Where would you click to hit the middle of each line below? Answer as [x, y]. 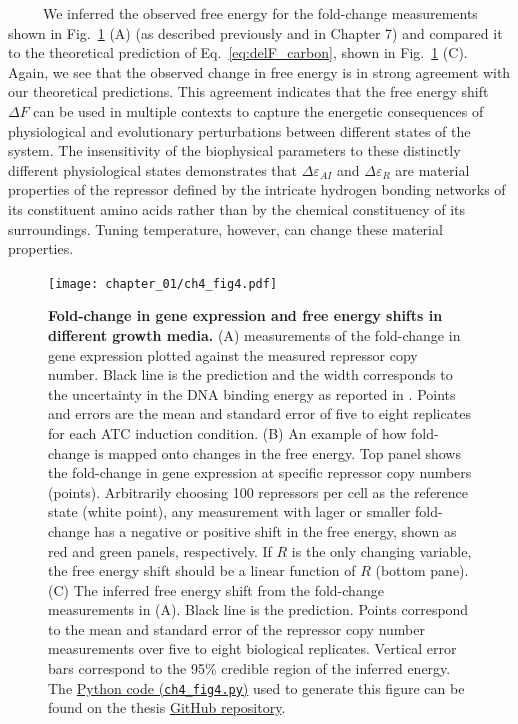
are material [432, 169]
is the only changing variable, [381, 550]
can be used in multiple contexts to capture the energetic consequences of [258, 110]
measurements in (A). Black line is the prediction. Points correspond [258, 609]
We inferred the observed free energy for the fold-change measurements [260, 13]
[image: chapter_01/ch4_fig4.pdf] [163, 283]
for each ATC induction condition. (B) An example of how [227, 432]
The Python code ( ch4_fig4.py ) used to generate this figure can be [256, 687]
